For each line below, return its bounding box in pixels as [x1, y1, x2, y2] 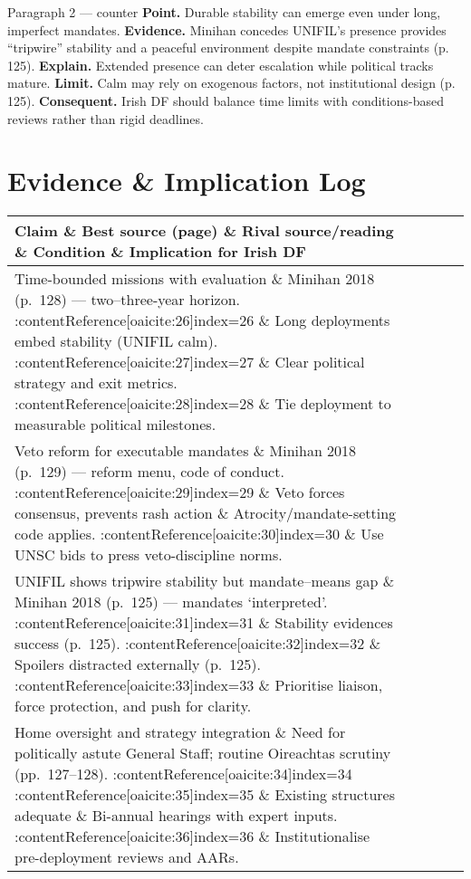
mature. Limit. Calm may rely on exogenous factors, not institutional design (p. [7, 73, 456, 92]
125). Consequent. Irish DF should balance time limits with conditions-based [7, 91, 444, 110]
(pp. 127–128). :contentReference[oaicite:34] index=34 [14, 763, 352, 785]
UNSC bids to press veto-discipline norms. [14, 544, 283, 566]
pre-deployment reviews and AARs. [14, 846, 239, 868]
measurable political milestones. [14, 414, 216, 435]
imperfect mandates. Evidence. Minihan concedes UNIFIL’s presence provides [7, 20, 447, 39]
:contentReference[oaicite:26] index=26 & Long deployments [14, 310, 390, 331]
